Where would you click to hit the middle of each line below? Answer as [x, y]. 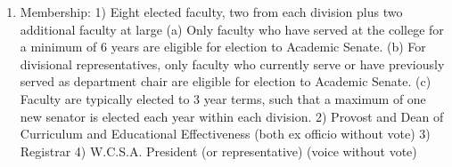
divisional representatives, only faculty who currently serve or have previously [232, 64]
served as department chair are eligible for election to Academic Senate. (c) [226, 81]
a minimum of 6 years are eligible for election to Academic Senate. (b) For [223, 47]
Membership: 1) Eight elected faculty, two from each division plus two [211, 12]
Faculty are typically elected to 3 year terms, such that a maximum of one [223, 98]
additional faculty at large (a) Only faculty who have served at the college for [232, 29]
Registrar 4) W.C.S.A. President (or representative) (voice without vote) [218, 151]
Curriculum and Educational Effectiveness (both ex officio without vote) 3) [225, 134]
